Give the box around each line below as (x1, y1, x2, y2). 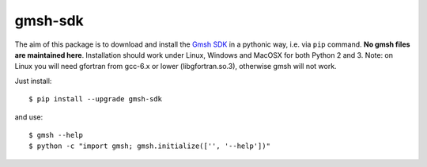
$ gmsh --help (28, 131, 83, 139)
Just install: (14, 76, 52, 85)
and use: (14, 112, 43, 122)
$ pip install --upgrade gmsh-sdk (28, 95, 162, 104)
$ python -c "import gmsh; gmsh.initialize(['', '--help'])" (28, 142, 270, 150)
